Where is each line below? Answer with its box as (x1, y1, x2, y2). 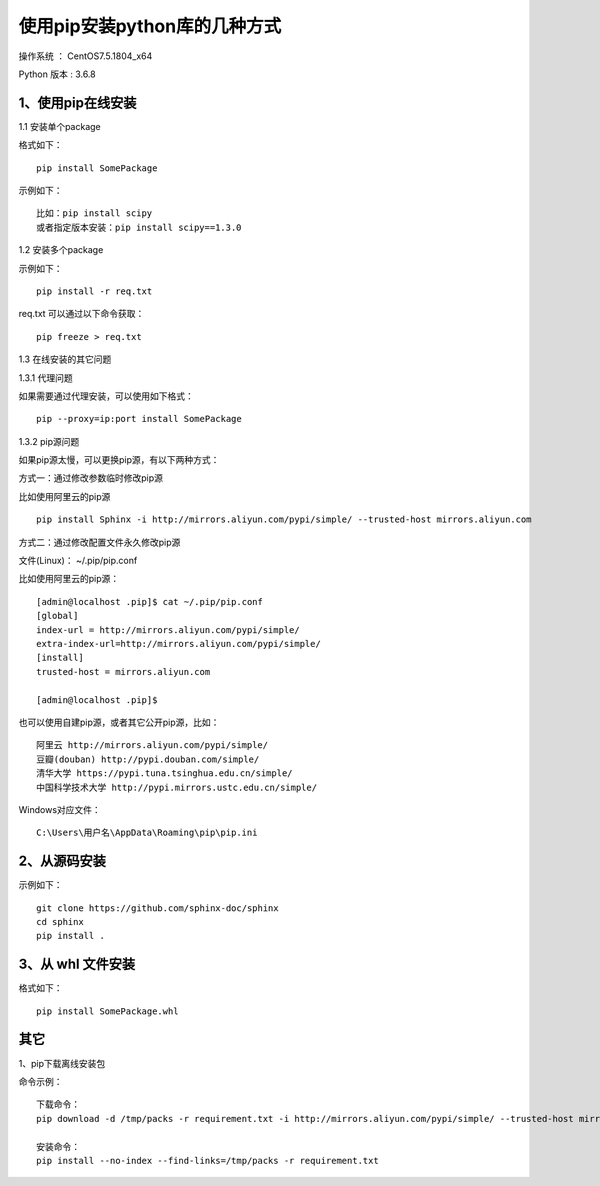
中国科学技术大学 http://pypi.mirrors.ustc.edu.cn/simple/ (36, 781, 318, 793)
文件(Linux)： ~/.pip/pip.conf (18, 555, 138, 567)
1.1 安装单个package (18, 120, 102, 132)
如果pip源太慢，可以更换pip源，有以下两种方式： (18, 454, 220, 466)
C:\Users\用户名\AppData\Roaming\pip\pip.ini (36, 827, 258, 839)
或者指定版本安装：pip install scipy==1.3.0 (36, 221, 242, 233)
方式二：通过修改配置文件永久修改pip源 (18, 536, 181, 548)
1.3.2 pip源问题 (18, 435, 80, 447)
